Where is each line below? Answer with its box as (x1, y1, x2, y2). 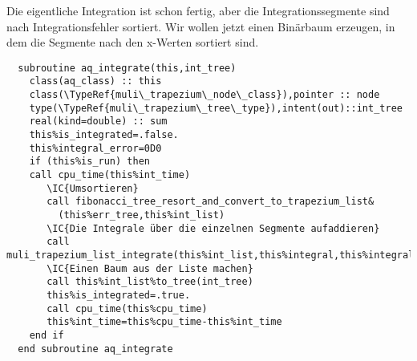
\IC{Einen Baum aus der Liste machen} (47, 262, 253, 274)
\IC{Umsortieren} (47, 182, 139, 194)
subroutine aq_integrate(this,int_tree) (18, 62, 237, 74)
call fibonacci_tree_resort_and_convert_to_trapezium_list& (47, 196, 374, 208)
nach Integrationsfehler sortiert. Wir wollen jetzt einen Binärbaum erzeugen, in (6, 18, 395, 34)
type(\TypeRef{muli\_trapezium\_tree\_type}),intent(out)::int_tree (29, 102, 403, 114)
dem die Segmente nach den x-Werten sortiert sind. (6, 34, 259, 51)
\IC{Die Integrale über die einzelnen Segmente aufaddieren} (47, 222, 380, 234)
